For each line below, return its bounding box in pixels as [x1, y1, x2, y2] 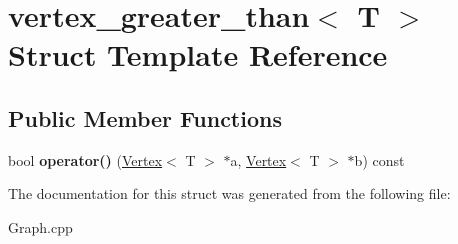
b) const [354, 149, 405, 170]
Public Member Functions [8, 102, 282, 133]
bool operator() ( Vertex [8, 149, 163, 170]
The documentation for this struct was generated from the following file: [8, 183, 451, 204]
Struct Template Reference [8, 34, 388, 75]
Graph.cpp [8, 216, 73, 237]
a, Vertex [230, 149, 287, 170]
